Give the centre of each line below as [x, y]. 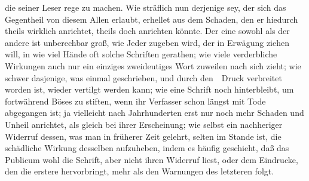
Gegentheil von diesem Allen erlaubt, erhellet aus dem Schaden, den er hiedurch [152, 19]
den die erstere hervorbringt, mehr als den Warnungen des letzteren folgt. [140, 171]
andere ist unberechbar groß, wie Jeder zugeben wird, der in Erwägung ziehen [147, 42]
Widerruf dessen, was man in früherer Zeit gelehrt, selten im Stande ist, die [143, 136]
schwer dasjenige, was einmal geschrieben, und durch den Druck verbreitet [143, 77]
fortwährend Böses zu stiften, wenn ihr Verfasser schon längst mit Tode [135, 101]
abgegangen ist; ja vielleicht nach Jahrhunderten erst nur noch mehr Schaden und [154, 113]
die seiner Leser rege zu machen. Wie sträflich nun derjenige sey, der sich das [146, 7]
